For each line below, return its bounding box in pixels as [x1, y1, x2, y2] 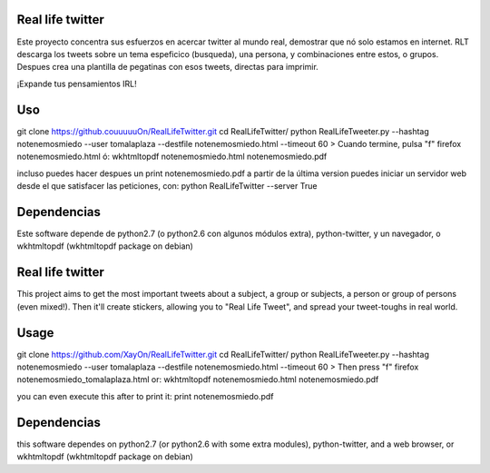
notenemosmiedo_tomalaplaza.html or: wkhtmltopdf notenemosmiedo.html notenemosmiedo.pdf [16, 374, 379, 385]
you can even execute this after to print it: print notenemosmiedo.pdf [16, 390, 274, 401]
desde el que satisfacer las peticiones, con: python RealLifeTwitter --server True [16, 181, 318, 192]
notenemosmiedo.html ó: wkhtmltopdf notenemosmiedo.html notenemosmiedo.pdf [16, 151, 328, 163]
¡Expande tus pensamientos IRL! [16, 78, 138, 89]
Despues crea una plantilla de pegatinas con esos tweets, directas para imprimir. [16, 62, 319, 73]
